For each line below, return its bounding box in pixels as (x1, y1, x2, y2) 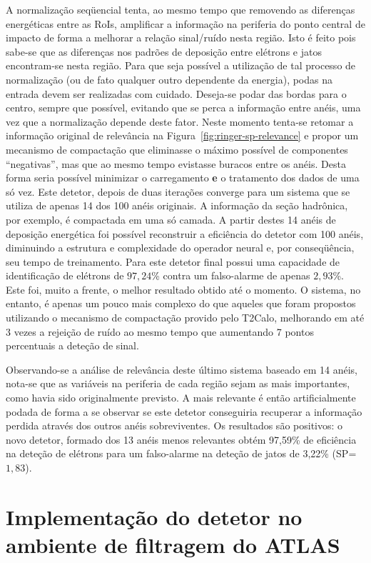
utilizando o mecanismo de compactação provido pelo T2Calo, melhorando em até (6, 310, 365, 325)
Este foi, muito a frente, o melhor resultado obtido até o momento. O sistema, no (6, 281, 361, 297)
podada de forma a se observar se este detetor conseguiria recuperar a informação (6, 404, 362, 419)
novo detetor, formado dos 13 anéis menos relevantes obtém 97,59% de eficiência (6, 432, 357, 447)
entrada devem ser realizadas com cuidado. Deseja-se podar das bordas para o (6, 86, 347, 101)
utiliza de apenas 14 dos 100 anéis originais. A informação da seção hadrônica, (6, 198, 348, 213)
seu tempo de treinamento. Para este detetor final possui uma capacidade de (6, 254, 340, 269)
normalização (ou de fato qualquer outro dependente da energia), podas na (6, 71, 332, 86)
